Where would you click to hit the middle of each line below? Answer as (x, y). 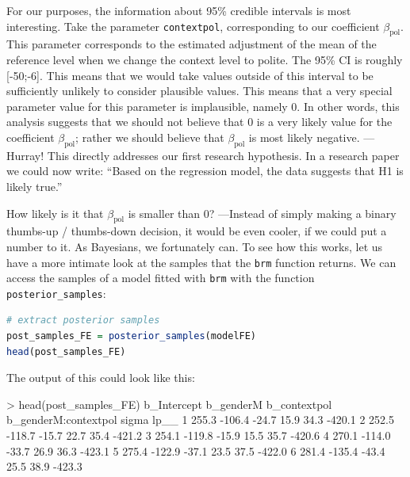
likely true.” (34, 186)
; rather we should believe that (150, 137)
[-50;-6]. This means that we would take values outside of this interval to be (190, 75)
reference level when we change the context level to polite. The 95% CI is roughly (205, 59)
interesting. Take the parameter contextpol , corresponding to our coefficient (193, 26)
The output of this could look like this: (101, 378)
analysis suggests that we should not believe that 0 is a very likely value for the (199, 122)
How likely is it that (55, 213)
